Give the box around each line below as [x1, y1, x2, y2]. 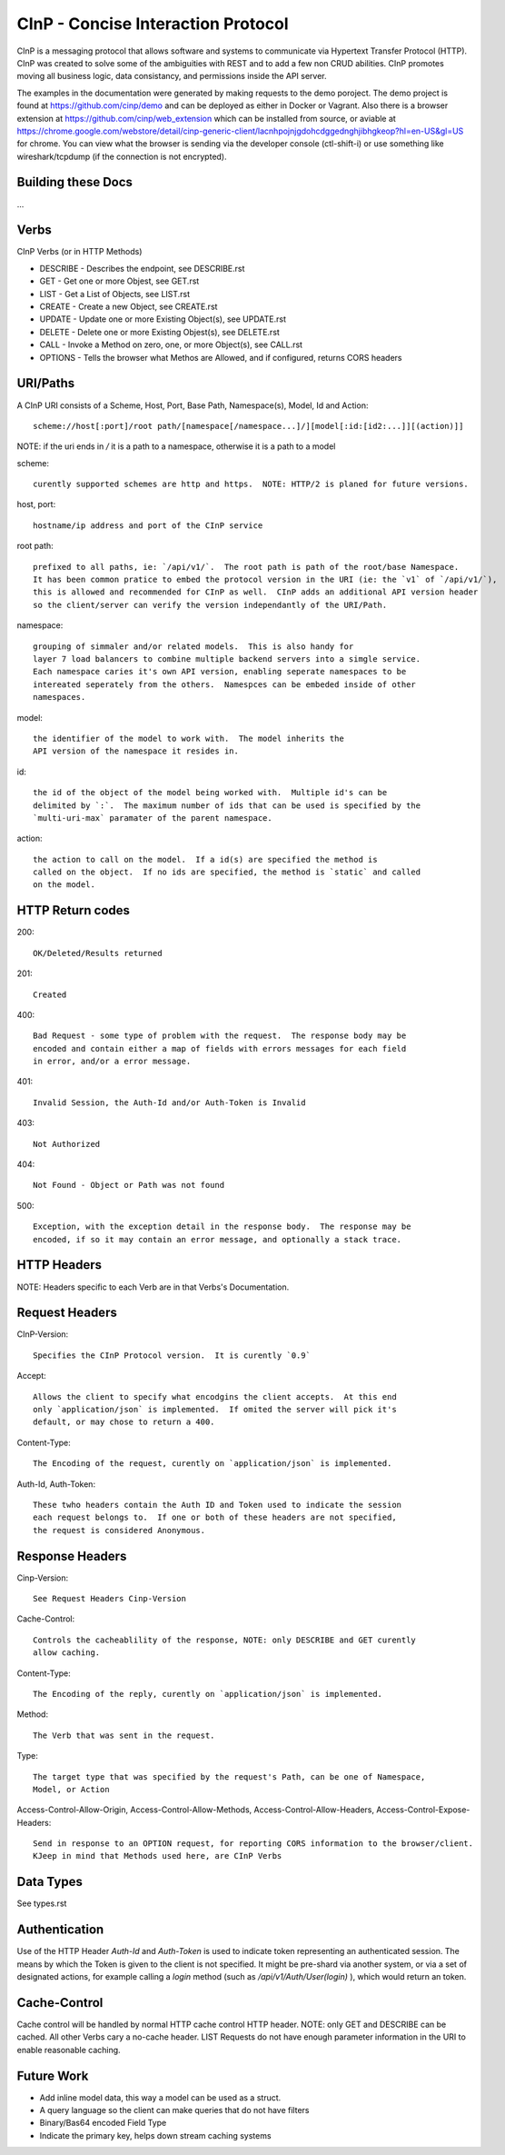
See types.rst [16, 1898, 67, 1909]
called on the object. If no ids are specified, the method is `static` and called [33, 867, 421, 877]
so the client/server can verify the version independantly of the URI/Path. [33, 600, 388, 610]
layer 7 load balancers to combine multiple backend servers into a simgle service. [33, 653, 421, 663]
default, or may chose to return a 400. [33, 1417, 215, 1427]
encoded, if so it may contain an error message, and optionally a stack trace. [33, 1234, 402, 1244]
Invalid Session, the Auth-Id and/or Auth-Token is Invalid [33, 1097, 306, 1108]
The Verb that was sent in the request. [33, 1730, 215, 1741]
